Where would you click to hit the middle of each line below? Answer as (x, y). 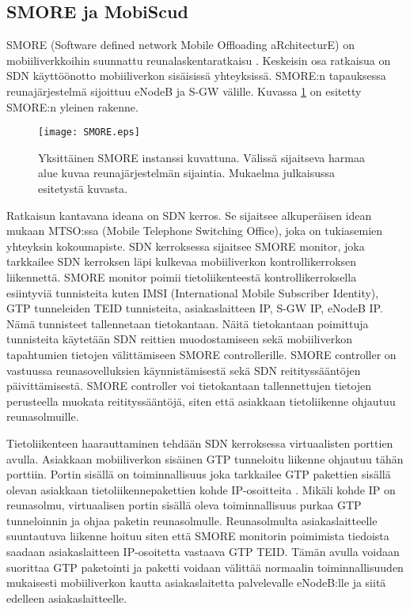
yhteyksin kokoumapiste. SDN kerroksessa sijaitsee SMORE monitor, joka (186, 246)
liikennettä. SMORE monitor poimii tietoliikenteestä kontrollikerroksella (182, 276)
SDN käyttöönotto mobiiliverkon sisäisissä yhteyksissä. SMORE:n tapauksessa (196, 76)
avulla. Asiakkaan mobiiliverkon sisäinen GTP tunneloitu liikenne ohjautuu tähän (205, 458)
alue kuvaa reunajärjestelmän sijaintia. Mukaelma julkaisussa (187, 173)
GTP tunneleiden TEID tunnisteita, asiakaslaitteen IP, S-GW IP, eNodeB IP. (195, 308)
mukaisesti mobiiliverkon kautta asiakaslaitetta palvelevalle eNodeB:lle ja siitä (196, 583)
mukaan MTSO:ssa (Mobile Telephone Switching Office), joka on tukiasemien (195, 231)
